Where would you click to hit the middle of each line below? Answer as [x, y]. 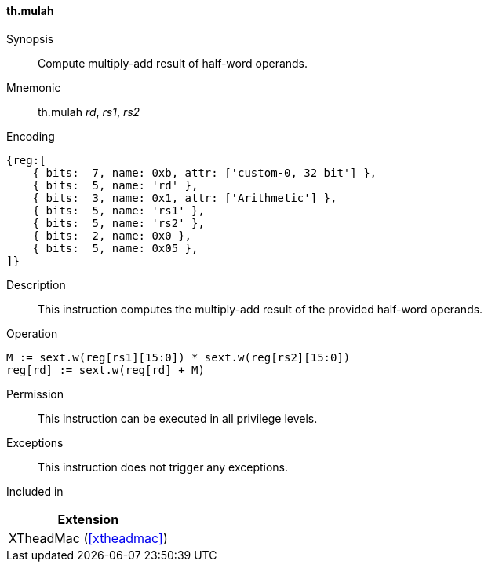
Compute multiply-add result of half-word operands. [173, 63]
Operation [32, 333]
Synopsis [30, 38]
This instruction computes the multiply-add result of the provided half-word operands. [260, 309]
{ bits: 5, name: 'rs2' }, [118, 223]
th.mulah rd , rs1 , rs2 [89, 112]
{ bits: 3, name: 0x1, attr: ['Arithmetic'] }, [185, 198]
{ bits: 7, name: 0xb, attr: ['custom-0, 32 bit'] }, [205, 172]
